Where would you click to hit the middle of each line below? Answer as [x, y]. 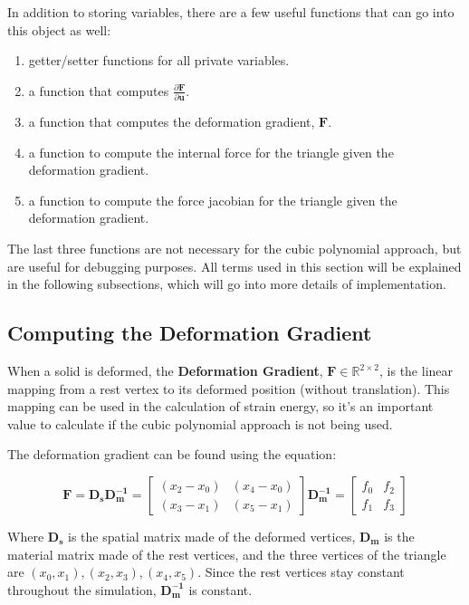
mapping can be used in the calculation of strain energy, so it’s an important [220, 406]
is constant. [220, 589]
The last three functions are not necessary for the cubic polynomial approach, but [234, 249]
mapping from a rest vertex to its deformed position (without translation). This [229, 388]
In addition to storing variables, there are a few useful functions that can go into [231, 12]
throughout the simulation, [82, 589]
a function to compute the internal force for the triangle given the [211, 152]
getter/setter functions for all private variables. [159, 60]
